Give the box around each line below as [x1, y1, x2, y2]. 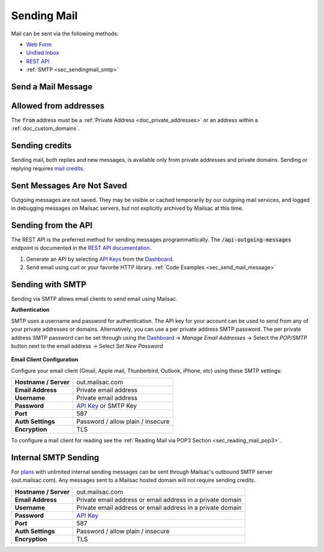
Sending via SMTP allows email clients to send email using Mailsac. [11, 295, 178, 302]
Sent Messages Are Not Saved [11, 180, 127, 191]
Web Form [26, 41, 52, 48]
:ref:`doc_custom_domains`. [11, 125, 80, 132]
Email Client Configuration [11, 356, 79, 363]
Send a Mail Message [11, 82, 93, 92]
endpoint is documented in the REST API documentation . [11, 245, 152, 252]
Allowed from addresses [11, 101, 105, 111]
